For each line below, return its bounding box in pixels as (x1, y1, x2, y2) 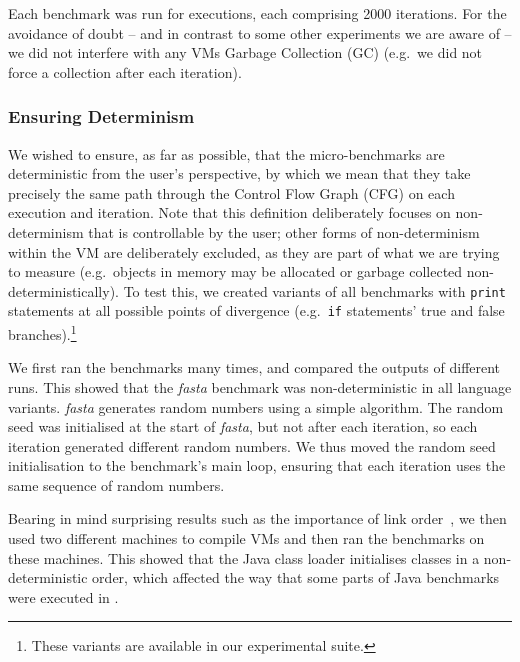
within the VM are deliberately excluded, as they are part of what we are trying (8, 241, 500, 262)
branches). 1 (8, 321, 77, 344)
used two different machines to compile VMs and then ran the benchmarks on (8, 528, 485, 549)
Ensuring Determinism (8, 104, 195, 129)
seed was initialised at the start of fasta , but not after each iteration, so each (8, 416, 478, 437)
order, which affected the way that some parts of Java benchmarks (92, 567, 500, 588)
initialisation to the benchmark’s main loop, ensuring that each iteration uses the (8, 455, 506, 476)
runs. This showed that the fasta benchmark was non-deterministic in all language (8, 376, 512, 397)
